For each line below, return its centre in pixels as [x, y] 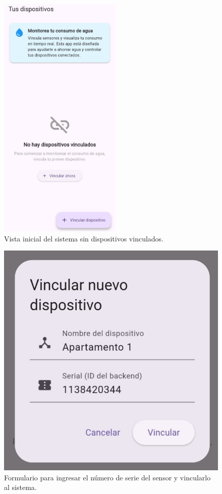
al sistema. [20, 487]
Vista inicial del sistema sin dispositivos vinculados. [84, 238]
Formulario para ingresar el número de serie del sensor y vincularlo [107, 477]
